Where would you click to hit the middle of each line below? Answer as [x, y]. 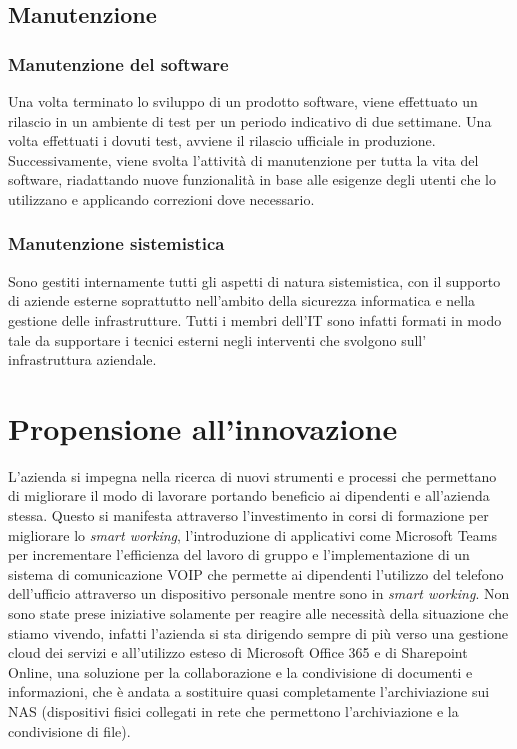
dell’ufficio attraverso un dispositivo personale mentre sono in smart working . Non [259, 593]
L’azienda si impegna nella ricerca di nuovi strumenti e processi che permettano [252, 475]
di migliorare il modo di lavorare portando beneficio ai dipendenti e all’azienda [249, 495]
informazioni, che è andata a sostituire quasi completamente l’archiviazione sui [249, 691]
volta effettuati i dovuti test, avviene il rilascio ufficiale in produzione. [222, 140]
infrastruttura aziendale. [82, 359]
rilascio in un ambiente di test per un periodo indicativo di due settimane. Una [250, 120]
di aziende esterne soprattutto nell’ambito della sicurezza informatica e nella [242, 300]
